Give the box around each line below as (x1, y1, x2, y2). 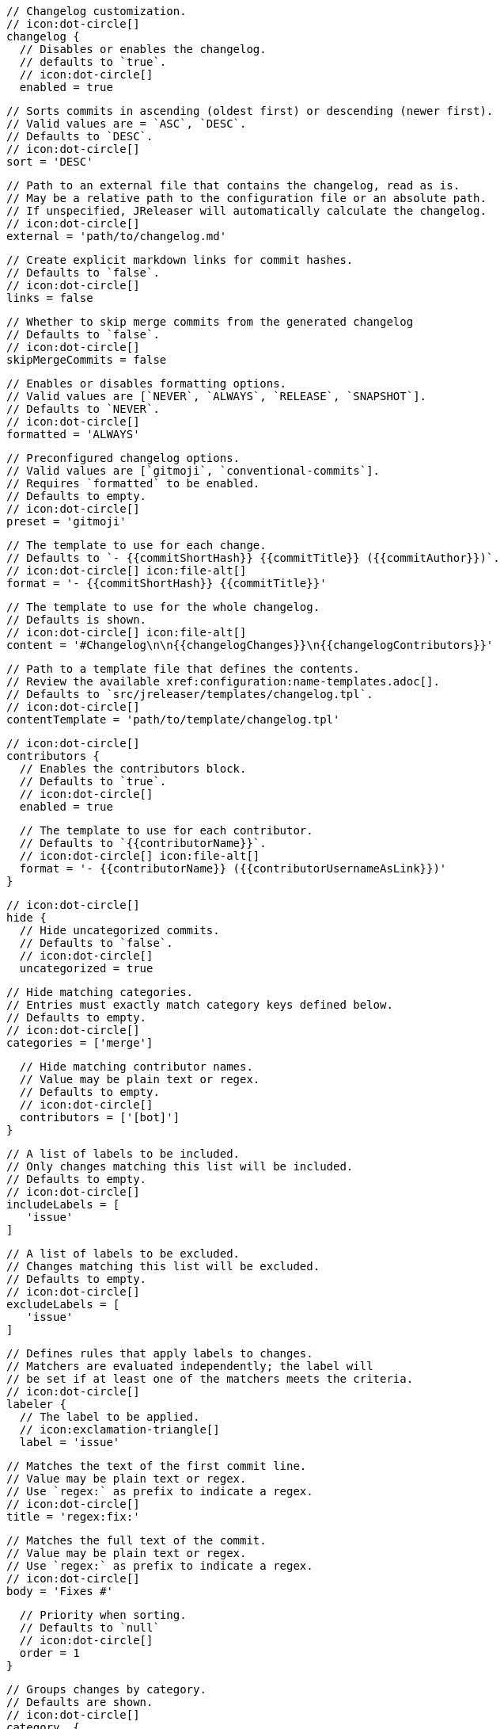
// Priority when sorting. (19, 1609, 187, 1621)
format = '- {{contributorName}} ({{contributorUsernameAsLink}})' (19, 862, 447, 875)
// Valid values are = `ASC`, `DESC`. (6, 117, 247, 130)
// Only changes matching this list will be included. (6, 1160, 354, 1173)
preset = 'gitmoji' (6, 515, 127, 528)
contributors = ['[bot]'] (19, 1111, 180, 1124)
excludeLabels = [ (6, 1298, 120, 1311)
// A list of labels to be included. (6, 1147, 241, 1160)
